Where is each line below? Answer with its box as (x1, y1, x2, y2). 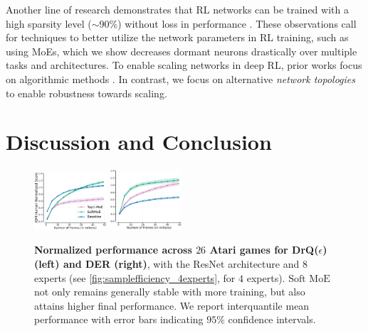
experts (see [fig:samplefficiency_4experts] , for (34, 270, 236, 285)
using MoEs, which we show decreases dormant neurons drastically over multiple (6, 43, 357, 58)
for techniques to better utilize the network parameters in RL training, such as (6, 30, 349, 45)
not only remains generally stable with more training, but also (34, 284, 305, 299)
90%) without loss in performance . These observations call (99, 16, 357, 31)
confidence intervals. (228, 312, 316, 327)
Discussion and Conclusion (6, 127, 272, 156)
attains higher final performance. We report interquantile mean (34, 298, 310, 313)
